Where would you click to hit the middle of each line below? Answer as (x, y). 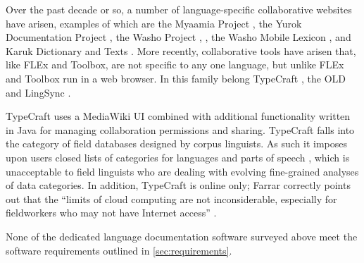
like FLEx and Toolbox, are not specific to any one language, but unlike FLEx (175, 65)
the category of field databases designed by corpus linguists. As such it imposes (176, 143)
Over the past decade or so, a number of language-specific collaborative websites (179, 9)
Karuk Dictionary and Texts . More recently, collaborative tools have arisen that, (181, 50)
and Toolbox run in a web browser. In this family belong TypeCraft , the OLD (176, 78)
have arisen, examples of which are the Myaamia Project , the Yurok (154, 23)
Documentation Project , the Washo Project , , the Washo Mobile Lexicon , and (178, 37)
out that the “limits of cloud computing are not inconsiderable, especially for (171, 198)
